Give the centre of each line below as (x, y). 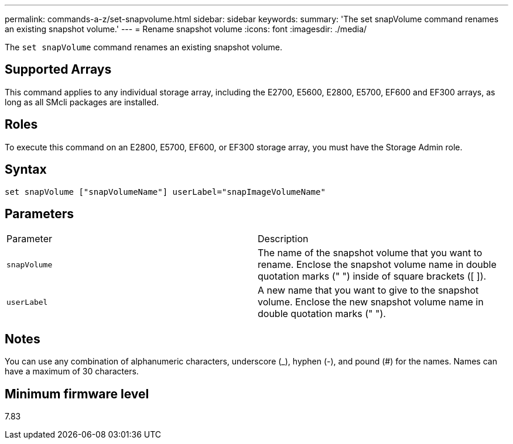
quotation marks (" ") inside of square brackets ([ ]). (372, 276)
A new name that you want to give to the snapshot (368, 290)
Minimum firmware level (77, 394)
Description (283, 239)
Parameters (39, 214)
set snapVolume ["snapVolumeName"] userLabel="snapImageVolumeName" (165, 192)
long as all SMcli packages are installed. (82, 102)
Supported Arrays (58, 70)
